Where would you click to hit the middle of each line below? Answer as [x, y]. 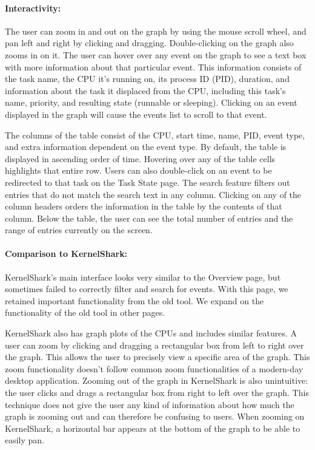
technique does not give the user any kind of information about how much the [150, 404]
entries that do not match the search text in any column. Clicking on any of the [153, 194]
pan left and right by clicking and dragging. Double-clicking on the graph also [149, 43]
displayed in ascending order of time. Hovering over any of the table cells [140, 158]
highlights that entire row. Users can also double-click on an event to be [138, 170]
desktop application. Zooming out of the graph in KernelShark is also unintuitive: [157, 380]
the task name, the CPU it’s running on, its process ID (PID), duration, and [147, 79]
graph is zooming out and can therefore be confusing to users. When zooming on [155, 416]
